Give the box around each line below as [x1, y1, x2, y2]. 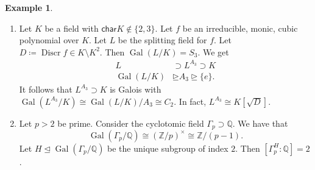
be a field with [44, 21, 99, 34]
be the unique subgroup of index [107, 141, 228, 154]
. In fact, [174, 94, 207, 107]
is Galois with [110, 82, 161, 95]
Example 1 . [5, 1, 53, 13]
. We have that [232, 116, 288, 129]
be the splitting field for [118, 34, 207, 46]
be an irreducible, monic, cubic [182, 21, 298, 34]
